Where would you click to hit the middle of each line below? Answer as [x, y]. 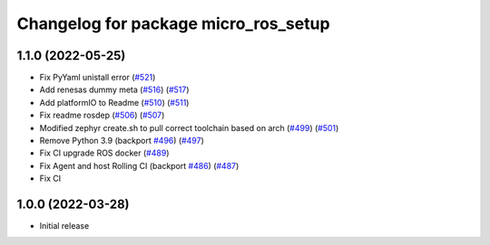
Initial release [64, 226]
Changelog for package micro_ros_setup [173, 24]
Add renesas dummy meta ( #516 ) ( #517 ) [114, 90]
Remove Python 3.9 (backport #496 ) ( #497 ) [122, 141]
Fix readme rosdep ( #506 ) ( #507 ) [102, 115]
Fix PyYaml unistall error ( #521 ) [98, 78]
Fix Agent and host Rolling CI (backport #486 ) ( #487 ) [139, 165]
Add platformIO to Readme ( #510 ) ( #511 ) [114, 102]
